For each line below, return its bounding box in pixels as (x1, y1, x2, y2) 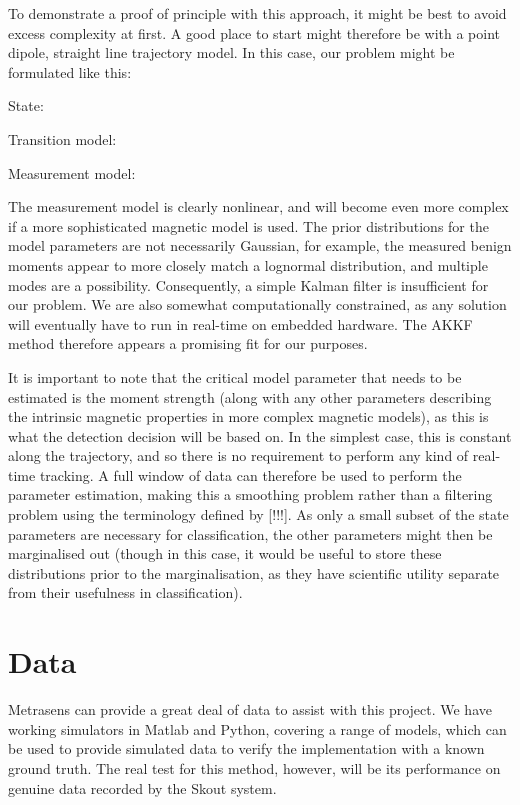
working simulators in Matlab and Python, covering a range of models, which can (8, 718, 507, 739)
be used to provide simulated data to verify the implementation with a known (8, 738, 485, 759)
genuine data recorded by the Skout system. (8, 777, 277, 798)
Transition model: (8, 128, 117, 149)
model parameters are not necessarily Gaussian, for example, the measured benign (8, 235, 512, 256)
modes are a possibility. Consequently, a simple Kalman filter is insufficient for (8, 274, 489, 295)
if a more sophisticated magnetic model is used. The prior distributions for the (8, 215, 489, 236)
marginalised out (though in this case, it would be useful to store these (8, 543, 442, 564)
